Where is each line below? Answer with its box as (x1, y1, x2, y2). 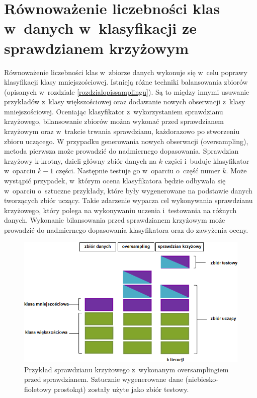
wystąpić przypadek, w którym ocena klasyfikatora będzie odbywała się (4, 175, 226, 186)
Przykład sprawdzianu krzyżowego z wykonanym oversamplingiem (24, 364, 229, 374)
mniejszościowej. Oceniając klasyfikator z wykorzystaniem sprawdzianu (4, 106, 223, 116)
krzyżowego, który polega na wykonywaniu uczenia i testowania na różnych (4, 205, 237, 215)
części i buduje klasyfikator (164, 155, 249, 166)
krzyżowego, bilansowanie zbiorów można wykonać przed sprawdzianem (4, 116, 224, 126)
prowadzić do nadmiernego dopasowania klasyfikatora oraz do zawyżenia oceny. (4, 225, 248, 235)
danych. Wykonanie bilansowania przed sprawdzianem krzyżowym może (4, 215, 225, 225)
